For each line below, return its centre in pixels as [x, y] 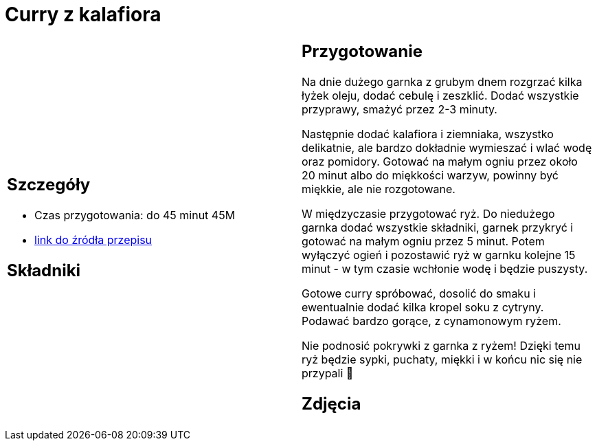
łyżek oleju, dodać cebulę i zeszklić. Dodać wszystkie [440, 95]
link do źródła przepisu [93, 239]
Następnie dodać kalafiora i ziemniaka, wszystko [428, 134]
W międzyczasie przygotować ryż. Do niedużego [428, 213]
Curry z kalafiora [83, 14]
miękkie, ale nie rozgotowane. [379, 189]
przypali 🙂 [328, 373]
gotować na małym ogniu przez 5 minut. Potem [423, 241]
